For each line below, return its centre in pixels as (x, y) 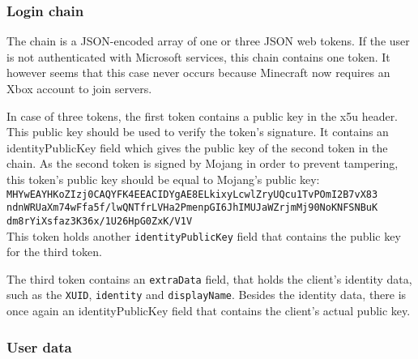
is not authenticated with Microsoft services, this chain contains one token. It (198, 56)
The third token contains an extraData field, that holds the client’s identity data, (209, 278)
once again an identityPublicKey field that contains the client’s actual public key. (209, 311)
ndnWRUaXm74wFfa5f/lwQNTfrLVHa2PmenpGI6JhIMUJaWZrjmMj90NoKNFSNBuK (192, 208)
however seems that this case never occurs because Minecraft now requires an (198, 73)
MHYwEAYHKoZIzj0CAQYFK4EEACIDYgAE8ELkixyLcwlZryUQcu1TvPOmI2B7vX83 (192, 194)
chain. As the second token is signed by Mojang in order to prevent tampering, (203, 163)
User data (39, 346)
